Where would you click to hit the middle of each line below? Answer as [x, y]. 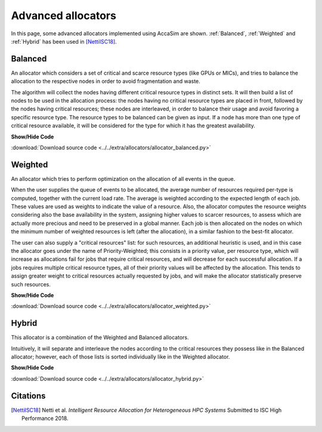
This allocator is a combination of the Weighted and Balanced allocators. [100, 338]
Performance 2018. [45, 418]
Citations [28, 396]
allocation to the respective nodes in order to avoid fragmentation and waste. [106, 81]
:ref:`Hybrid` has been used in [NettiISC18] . [64, 41]
